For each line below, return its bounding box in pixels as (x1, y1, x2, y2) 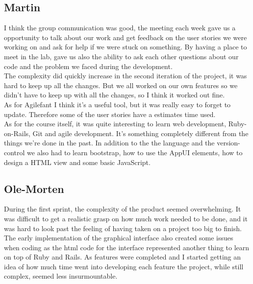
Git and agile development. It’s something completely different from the (32, 128, 249, 138)
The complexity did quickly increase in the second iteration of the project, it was (4, 71, 247, 81)
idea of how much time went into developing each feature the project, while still (4, 261, 244, 271)
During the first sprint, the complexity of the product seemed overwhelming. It (4, 204, 241, 214)
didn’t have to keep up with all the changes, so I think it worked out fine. (4, 90, 225, 100)
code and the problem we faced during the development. (4, 61, 173, 71)
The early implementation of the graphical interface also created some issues (4, 233, 233, 243)
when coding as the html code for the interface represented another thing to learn (4, 242, 250, 252)
